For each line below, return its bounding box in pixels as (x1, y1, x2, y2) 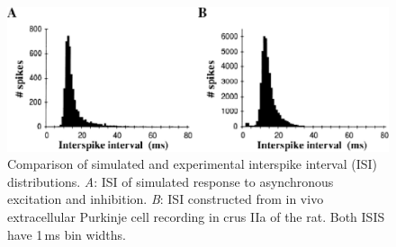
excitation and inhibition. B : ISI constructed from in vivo (7, 190, 324, 208)
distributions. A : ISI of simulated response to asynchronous (7, 172, 334, 190)
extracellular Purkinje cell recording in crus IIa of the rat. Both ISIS (7, 207, 385, 226)
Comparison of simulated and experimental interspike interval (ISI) (7, 154, 378, 173)
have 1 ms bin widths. (7, 225, 126, 243)
